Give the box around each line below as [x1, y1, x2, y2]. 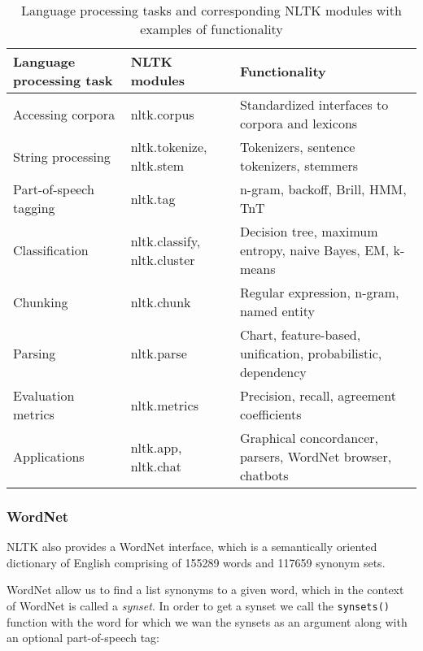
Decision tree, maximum [239, 222, 378, 241]
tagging [13, 198, 55, 217]
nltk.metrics [130, 395, 198, 414]
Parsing [13, 344, 56, 362]
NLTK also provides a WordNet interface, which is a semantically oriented [7, 538, 377, 555]
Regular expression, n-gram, [239, 283, 399, 302]
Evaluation [13, 386, 75, 405]
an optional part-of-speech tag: [7, 629, 159, 646]
